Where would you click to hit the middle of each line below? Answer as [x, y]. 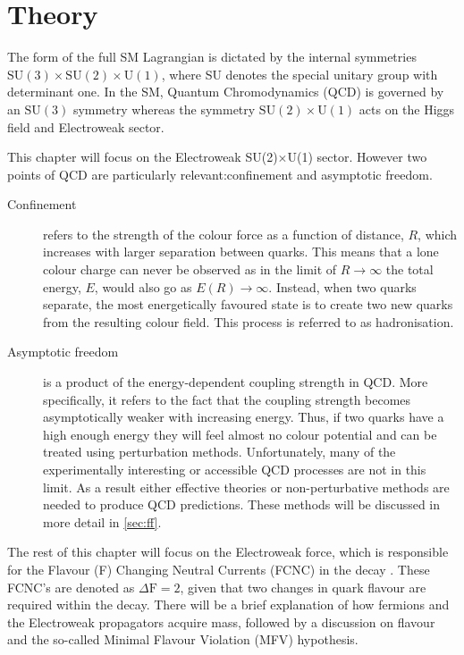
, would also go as [143, 286]
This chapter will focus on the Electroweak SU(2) [143, 157]
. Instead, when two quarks [342, 286]
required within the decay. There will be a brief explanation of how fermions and [228, 605]
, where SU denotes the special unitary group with [299, 74]
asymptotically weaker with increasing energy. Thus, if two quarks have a [244, 417]
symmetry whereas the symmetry [164, 109]
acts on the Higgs [407, 109]
